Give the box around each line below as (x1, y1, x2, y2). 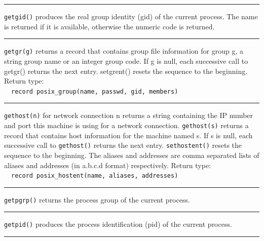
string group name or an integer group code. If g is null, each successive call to (4, 55, 248, 66)
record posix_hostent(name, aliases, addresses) (11, 172, 178, 180)
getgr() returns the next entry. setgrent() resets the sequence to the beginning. (4, 65, 248, 76)
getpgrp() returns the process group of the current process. (4, 194, 190, 205)
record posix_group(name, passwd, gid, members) (11, 88, 178, 95)
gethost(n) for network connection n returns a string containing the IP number (4, 110, 253, 120)
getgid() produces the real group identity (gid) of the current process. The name (4, 11, 258, 21)
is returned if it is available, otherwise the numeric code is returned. (4, 21, 215, 31)
